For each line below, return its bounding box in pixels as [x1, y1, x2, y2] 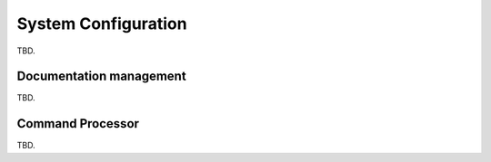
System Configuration [16, 14, 187, 33]
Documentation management [16, 69, 186, 84]
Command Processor [16, 116, 140, 131]
